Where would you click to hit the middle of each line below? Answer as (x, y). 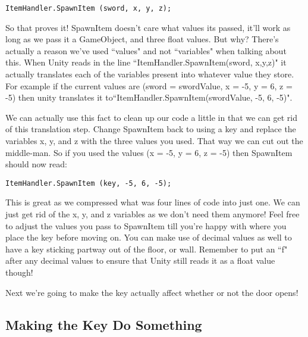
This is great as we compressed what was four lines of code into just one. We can (153, 202)
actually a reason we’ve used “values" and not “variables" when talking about (146, 50)
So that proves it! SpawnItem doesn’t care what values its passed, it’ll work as (148, 27)
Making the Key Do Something (104, 324)
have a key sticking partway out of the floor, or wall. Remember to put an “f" (147, 249)
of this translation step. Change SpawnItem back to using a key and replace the (151, 129)
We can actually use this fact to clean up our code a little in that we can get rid (151, 117)
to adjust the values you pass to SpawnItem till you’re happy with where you (146, 225)
